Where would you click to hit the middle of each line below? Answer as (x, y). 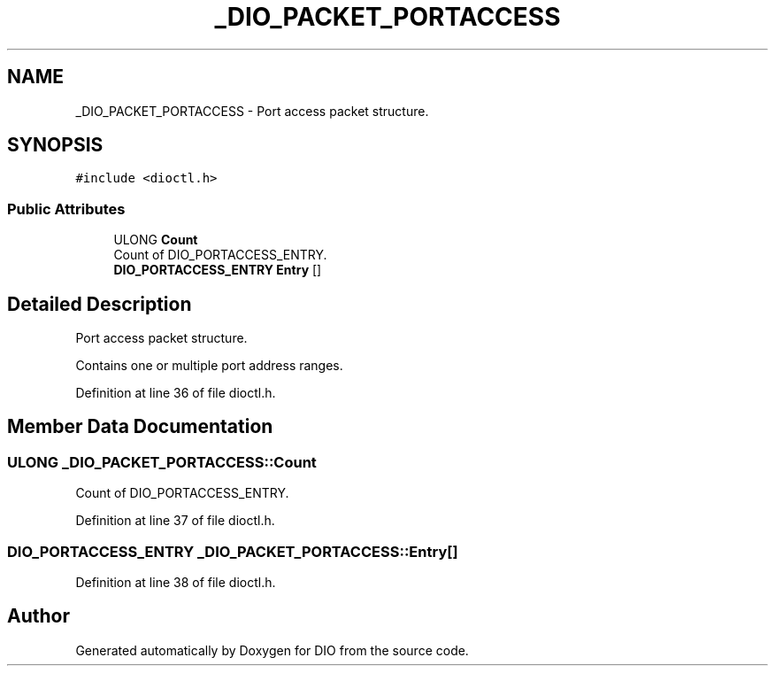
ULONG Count (156, 240)
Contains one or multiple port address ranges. (209, 366)
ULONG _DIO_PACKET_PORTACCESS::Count (162, 462)
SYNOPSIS (55, 145)
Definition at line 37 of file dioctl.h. (175, 521)
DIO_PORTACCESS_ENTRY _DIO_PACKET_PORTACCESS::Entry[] (233, 551)
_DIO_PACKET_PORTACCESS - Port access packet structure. (252, 111)
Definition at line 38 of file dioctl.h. (176, 582)
